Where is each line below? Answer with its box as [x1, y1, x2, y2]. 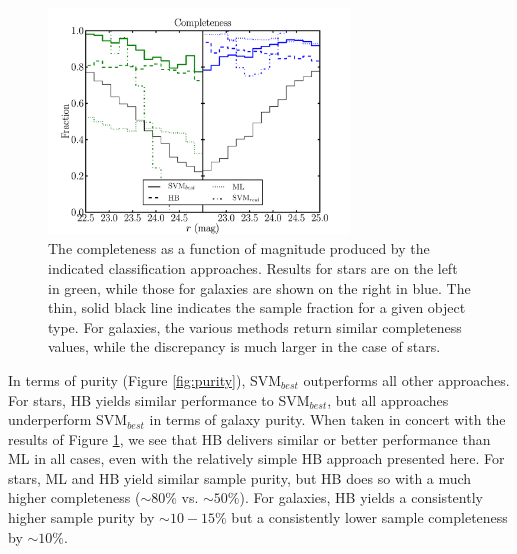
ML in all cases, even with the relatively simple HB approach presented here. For [8, 448, 505, 469]
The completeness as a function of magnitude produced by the [48, 238, 430, 259]
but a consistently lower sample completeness [231, 507, 508, 528]
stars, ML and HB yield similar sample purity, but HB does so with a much [8, 467, 472, 488]
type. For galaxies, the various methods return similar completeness [48, 316, 462, 337]
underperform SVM [8, 409, 128, 430]
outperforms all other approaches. [303, 369, 510, 390]
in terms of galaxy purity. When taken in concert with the [149, 409, 506, 430]
